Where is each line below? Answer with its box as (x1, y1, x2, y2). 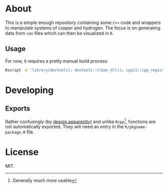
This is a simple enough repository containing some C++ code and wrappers (5, 19, 161, 25)
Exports (5, 104, 30, 113)
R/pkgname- (124, 124, 147, 130)
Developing (5, 84, 54, 95)
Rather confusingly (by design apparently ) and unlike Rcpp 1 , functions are (5, 117, 156, 124)
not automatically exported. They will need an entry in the (5, 123, 124, 130)
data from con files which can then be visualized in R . (5, 30, 114, 36)
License (5, 146, 39, 158)
